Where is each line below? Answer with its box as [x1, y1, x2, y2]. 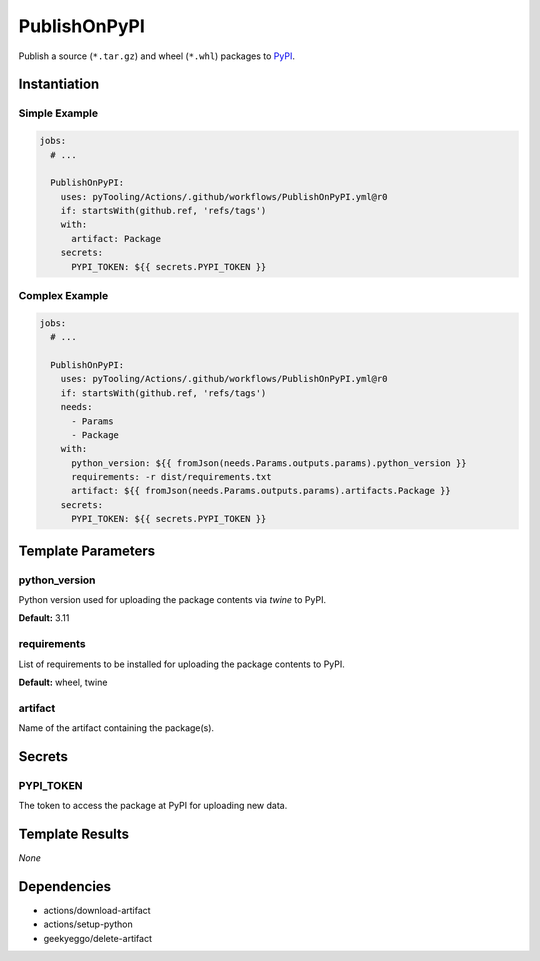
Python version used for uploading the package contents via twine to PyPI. [18, 593, 327, 605]
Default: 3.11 [18, 612, 70, 624]
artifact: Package [71, 233, 162, 244]
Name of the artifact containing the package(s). [18, 722, 215, 734]
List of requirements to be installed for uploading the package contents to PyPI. [18, 658, 345, 670]
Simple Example [18, 106, 99, 120]
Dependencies [18, 878, 112, 895]
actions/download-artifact [43, 905, 151, 917]
